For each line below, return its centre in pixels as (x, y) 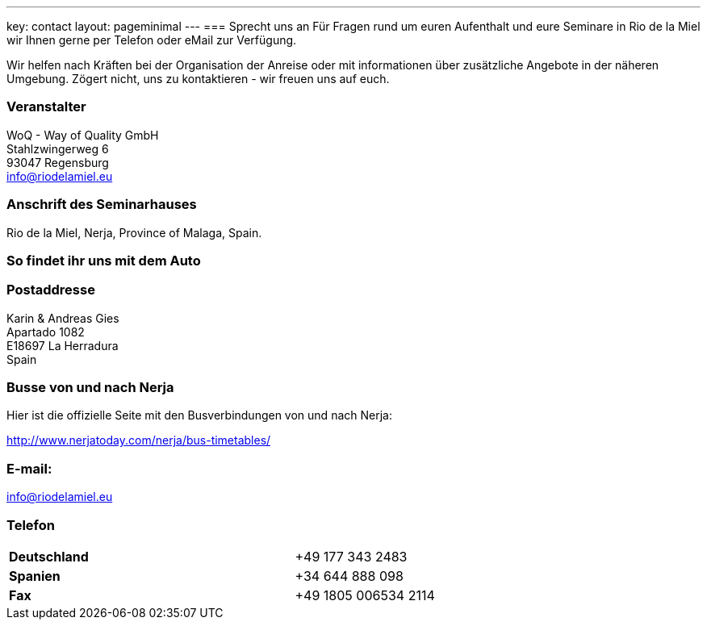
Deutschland (49, 556)
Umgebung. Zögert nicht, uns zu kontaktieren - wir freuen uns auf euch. (198, 79)
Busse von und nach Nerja (90, 387)
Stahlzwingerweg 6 (58, 148)
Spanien (35, 576)
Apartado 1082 (46, 332)
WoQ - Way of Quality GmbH (83, 135)
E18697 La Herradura (63, 345)
